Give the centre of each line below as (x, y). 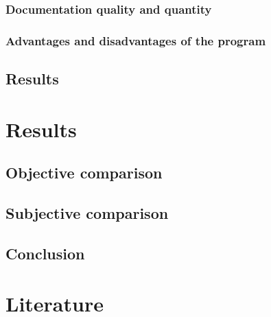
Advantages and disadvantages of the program (136, 40)
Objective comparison (84, 173)
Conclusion (45, 253)
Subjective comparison (87, 213)
